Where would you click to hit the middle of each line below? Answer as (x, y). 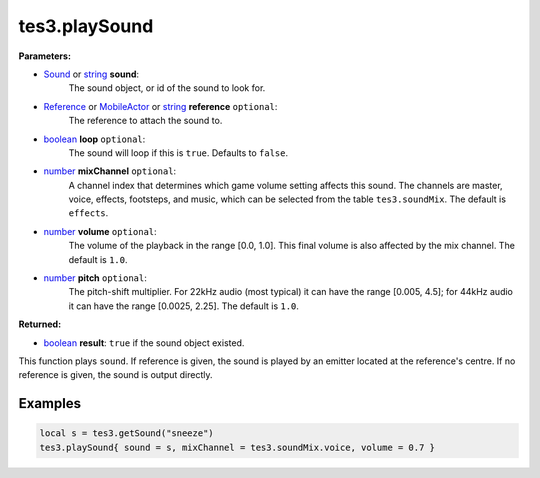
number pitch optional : (95, 278)
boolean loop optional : (94, 139)
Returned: (40, 324)
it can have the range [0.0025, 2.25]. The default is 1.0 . (184, 306)
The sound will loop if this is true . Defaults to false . (178, 152)
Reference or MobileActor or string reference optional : (160, 106)
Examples (50, 403)
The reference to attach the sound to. (145, 121)
